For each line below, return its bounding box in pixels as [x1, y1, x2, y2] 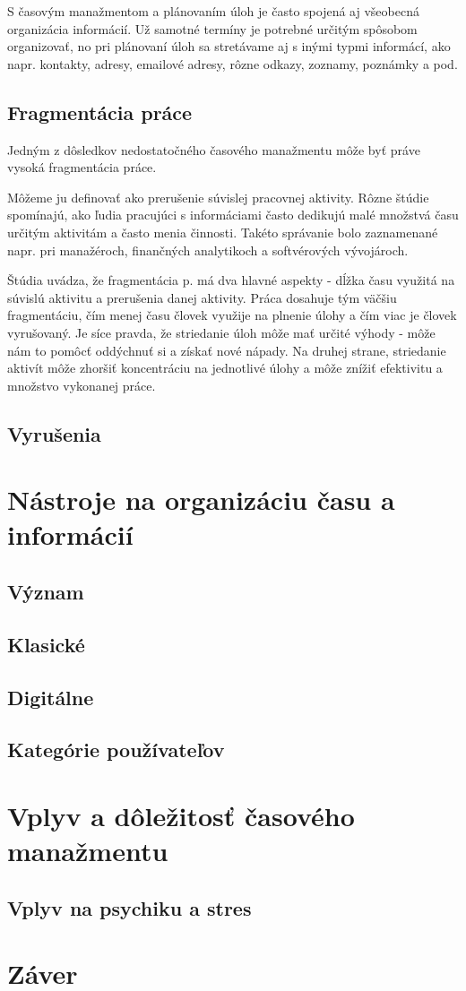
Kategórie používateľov [7, 736, 225, 763]
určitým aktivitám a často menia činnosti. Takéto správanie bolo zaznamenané [7, 222, 438, 241]
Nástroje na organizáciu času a [7, 481, 395, 518]
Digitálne [7, 683, 94, 711]
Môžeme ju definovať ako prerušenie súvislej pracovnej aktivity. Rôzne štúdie [7, 187, 429, 206]
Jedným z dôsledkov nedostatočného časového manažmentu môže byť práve [7, 140, 420, 159]
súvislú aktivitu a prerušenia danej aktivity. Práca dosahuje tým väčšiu [7, 288, 397, 306]
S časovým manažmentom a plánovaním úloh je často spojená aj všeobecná [7, 2, 419, 20]
